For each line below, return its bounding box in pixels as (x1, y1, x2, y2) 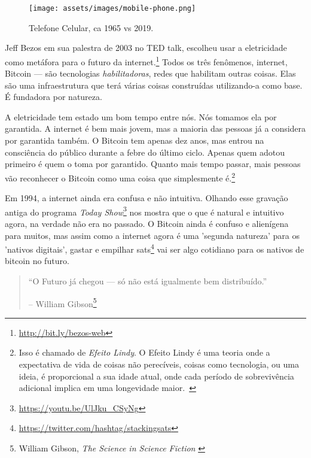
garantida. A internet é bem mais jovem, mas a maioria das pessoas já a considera (5, 122, 306, 135)
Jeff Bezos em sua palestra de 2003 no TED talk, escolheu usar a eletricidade (5, 41, 287, 54)
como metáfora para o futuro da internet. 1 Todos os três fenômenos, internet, (5, 53, 288, 68)
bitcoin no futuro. (5, 254, 69, 267)
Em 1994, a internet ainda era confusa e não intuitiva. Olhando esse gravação (5, 192, 288, 204)
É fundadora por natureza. (5, 90, 102, 103)
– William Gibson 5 (28, 295, 97, 310)
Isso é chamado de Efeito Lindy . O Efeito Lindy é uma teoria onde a (19, 346, 270, 359)
